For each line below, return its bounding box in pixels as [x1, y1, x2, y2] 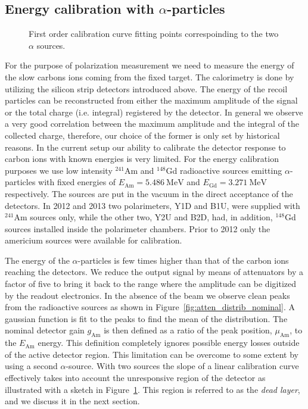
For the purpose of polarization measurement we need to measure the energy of [5, 59, 294, 71]
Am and [124, 164, 154, 176]
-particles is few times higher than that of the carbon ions [77, 254, 289, 266]
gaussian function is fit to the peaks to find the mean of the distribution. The [5, 312, 288, 324]
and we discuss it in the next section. [5, 395, 140, 407]
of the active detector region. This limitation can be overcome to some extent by [5, 348, 298, 360]
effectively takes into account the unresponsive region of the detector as [5, 371, 266, 384]
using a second [5, 360, 58, 372]
